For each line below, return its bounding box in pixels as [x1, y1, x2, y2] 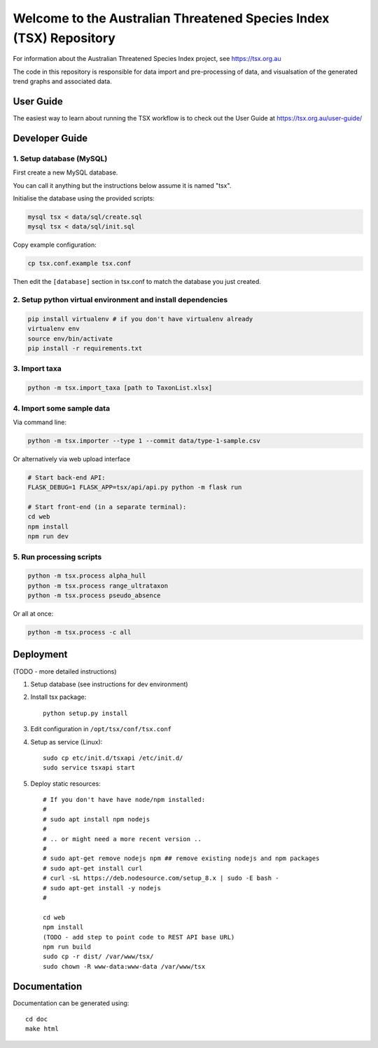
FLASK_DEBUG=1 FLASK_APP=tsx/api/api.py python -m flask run [27, 484, 242, 491]
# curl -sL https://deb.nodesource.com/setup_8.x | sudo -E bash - [43, 874, 279, 883]
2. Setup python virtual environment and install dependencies [13, 295, 228, 305]
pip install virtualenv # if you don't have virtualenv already [27, 315, 253, 322]
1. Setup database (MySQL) [13, 154, 108, 163]
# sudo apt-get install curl [43, 864, 143, 872]
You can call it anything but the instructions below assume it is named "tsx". [13, 181, 232, 189]
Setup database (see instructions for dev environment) [30, 680, 188, 688]
